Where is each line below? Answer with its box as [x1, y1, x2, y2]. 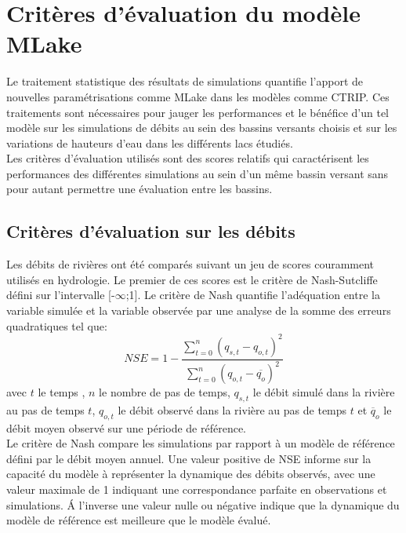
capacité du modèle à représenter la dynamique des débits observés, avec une [6, 465, 375, 482]
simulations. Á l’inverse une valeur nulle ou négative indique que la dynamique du [6, 496, 400, 513]
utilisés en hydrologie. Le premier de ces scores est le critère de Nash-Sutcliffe [6, 271, 378, 287]
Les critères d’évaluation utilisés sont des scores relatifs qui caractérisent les [6, 150, 369, 166]
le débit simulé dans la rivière [252, 384, 395, 400]
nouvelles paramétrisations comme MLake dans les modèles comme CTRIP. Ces [6, 88, 390, 104]
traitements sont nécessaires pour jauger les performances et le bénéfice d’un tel [6, 104, 389, 120]
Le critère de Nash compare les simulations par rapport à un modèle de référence [6, 435, 395, 451]
